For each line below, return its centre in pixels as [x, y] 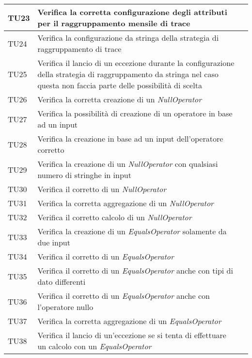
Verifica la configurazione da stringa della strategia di [128, 38]
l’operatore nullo [65, 307]
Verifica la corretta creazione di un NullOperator [119, 99]
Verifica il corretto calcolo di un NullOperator [115, 217]
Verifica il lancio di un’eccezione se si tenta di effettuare [132, 335]
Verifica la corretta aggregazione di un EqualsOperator [129, 321]
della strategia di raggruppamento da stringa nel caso [128, 74]
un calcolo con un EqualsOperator [94, 346]
